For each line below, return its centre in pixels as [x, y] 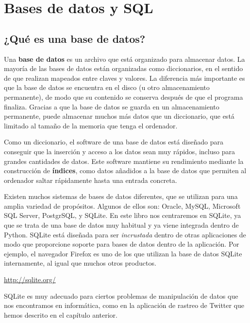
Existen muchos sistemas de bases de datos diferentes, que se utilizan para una [121, 196]
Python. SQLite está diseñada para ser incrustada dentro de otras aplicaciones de [125, 234]
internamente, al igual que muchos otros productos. [80, 263]
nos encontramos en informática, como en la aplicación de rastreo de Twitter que [124, 305]
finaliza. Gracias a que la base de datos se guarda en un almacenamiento [112, 106]
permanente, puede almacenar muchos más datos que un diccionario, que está [119, 116]
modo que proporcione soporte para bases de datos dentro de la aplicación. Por [122, 244]
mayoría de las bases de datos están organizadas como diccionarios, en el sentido [124, 68]
